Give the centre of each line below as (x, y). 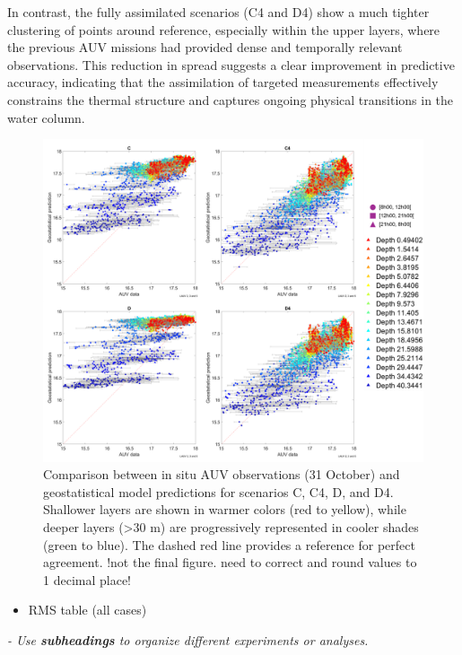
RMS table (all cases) (87, 610)
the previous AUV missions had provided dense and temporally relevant (205, 47)
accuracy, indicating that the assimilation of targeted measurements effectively (223, 82)
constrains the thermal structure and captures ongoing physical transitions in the (231, 99)
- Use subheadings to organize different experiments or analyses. (188, 639)
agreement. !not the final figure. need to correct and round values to (230, 562)
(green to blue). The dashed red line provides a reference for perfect (229, 544)
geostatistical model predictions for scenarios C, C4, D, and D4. (218, 491)
